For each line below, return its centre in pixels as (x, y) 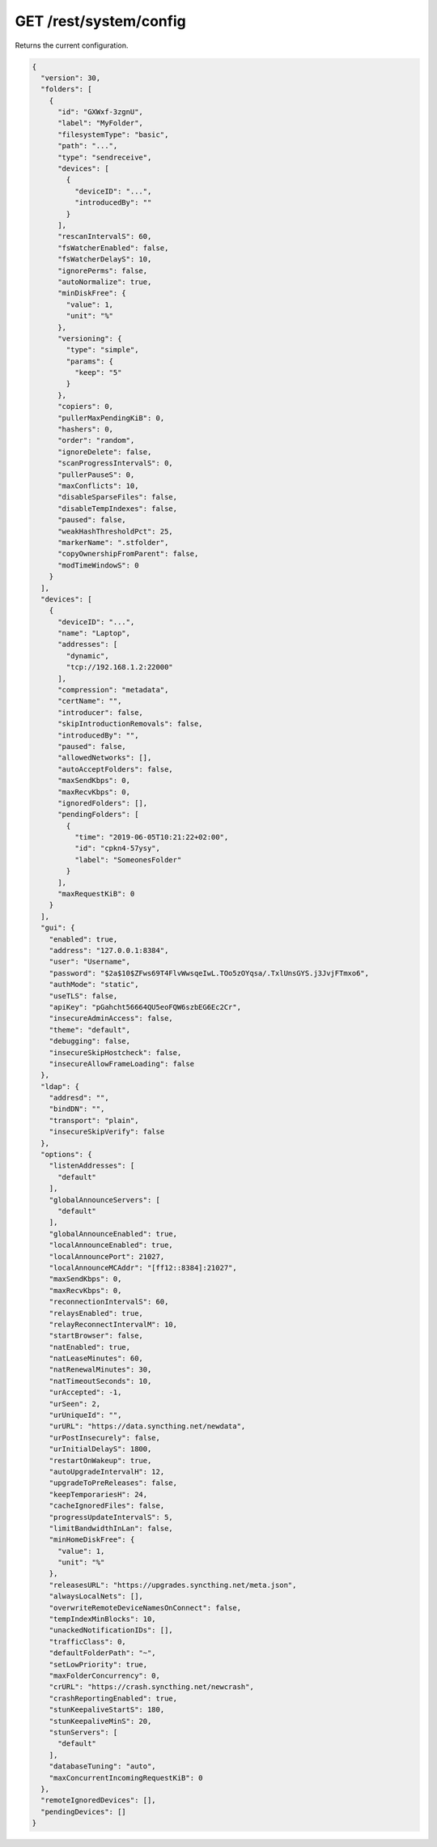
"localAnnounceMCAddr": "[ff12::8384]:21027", (143, 1268)
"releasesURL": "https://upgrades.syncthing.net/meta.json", (173, 1585)
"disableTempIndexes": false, (118, 509)
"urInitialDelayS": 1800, (100, 1449)
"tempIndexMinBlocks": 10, (103, 1619)
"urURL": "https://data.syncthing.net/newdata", (147, 1426)
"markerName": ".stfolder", (113, 542)
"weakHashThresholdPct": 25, (115, 531)
